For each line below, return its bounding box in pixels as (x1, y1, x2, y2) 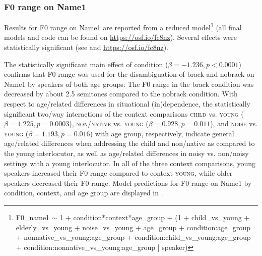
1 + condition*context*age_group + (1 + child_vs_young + (59, 212, 250, 222)
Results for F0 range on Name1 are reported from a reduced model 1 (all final (4, 21, 242, 32)
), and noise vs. (210, 118, 258, 129)
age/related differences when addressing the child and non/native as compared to (4, 138, 255, 148)
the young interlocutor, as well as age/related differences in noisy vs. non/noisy (4, 148, 249, 158)
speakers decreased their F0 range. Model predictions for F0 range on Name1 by (4, 177, 252, 188)
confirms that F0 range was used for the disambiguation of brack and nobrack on (4, 69, 254, 79)
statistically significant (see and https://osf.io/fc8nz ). (4, 42, 168, 53)
